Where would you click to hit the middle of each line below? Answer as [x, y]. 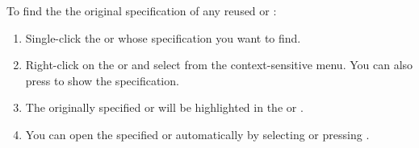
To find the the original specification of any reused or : [142, 10]
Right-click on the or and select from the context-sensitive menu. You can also [219, 65]
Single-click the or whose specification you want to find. [163, 37]
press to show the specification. [102, 80]
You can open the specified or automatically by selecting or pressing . [197, 134]
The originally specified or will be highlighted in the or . [164, 107]
